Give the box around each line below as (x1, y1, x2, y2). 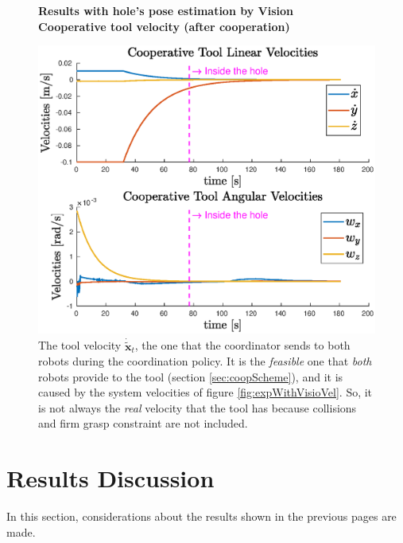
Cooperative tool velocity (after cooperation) (38, 18, 290, 34)
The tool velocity (38, 337, 122, 354)
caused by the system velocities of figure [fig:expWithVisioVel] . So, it (38, 384, 373, 400)
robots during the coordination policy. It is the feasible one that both (38, 353, 372, 369)
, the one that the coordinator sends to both (134, 337, 351, 354)
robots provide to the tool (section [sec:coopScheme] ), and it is (38, 368, 343, 385)
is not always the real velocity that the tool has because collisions (38, 399, 357, 416)
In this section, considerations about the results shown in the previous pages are (6, 508, 397, 525)
